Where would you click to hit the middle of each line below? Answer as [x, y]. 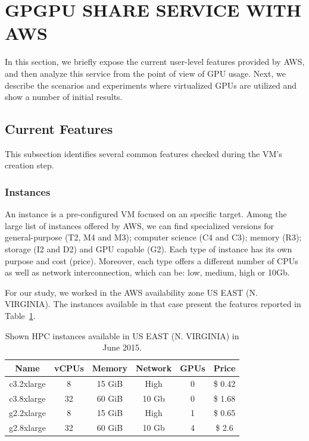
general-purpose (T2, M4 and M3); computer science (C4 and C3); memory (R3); [153, 237]
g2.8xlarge [27, 428]
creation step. [29, 165]
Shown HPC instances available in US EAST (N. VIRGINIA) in [122, 335]
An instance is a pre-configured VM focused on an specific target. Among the [146, 214]
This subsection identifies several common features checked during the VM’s [143, 153]
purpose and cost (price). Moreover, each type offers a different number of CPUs [152, 260]
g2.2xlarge [27, 413]
